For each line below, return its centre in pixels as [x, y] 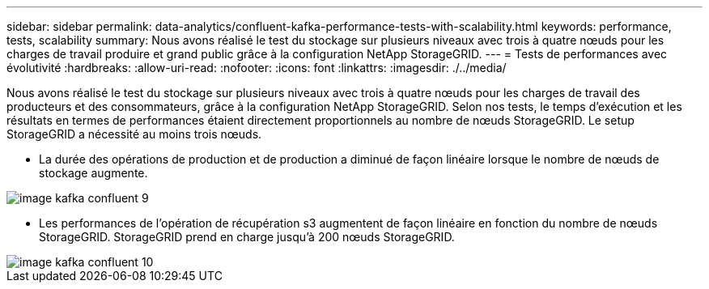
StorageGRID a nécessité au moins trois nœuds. [134, 134]
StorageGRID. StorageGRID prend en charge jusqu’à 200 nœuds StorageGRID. [247, 237]
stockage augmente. [93, 173]
